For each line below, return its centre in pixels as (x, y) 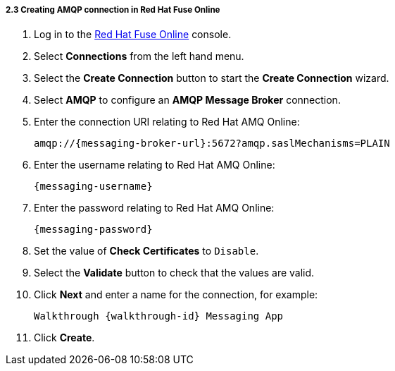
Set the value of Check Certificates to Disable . (146, 251)
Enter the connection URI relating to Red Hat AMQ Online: (167, 122)
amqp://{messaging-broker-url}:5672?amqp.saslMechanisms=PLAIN (212, 144)
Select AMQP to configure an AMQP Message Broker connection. (187, 100)
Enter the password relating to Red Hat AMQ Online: (154, 208)
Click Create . (64, 338)
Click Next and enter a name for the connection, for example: (176, 295)
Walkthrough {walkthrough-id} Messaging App (159, 316)
